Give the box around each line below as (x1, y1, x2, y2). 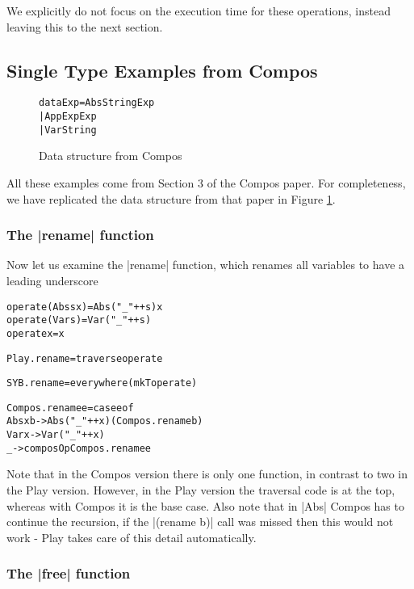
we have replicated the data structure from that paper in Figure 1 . (6, 190, 336, 207)
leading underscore (6, 271, 98, 288)
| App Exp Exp (39, 111, 97, 123)
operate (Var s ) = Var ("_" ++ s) (6, 314, 152, 326)
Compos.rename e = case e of (6, 402, 134, 414)
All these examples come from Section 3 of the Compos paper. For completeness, (6, 174, 406, 191)
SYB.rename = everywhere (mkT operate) (6, 377, 198, 389)
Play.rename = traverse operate (6, 352, 163, 364)
